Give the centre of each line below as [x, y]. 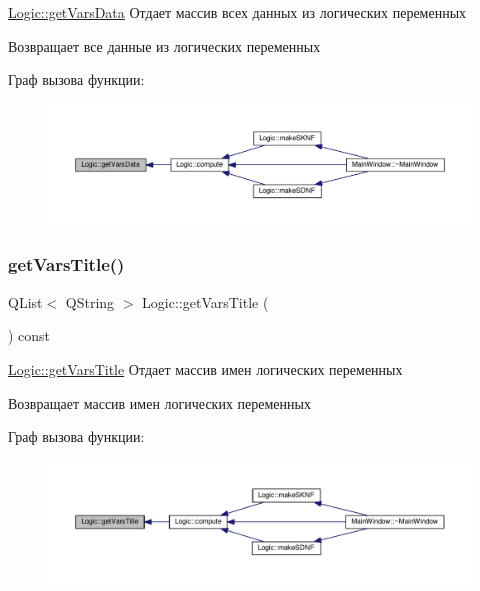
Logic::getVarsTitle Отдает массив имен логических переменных [205, 368]
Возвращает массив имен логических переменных [159, 402]
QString [90, 301]
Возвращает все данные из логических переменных [164, 45]
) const [29, 335]
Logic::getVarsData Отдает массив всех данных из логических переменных [237, 12]
